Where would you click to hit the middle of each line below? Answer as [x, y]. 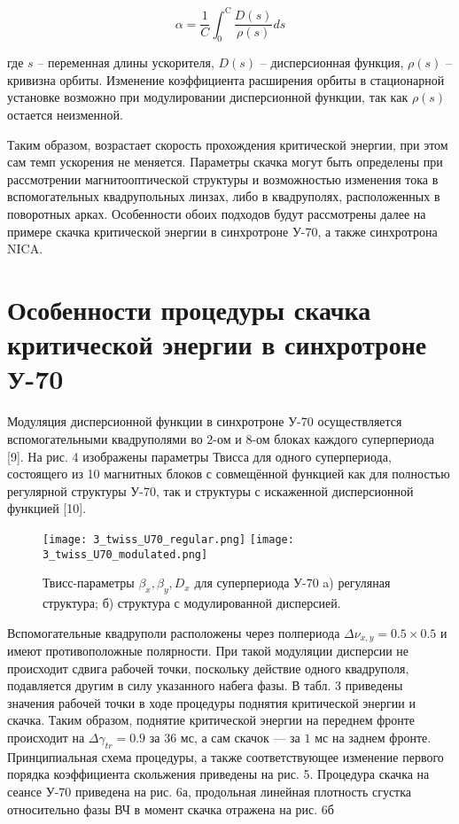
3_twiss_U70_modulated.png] [125, 554]
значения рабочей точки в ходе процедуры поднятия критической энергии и [211, 702]
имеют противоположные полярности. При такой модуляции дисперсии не [208, 651]
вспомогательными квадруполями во [105, 438]
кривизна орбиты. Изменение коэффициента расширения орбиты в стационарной [226, 79]
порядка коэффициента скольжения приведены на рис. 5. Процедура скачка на [218, 774]
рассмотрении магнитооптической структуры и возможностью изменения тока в [223, 179]
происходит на [46, 738]
